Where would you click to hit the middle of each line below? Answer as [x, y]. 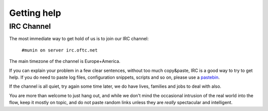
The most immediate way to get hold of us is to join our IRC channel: [79, 39]
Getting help [35, 13]
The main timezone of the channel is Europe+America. [65, 61]
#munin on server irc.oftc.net [60, 50]
